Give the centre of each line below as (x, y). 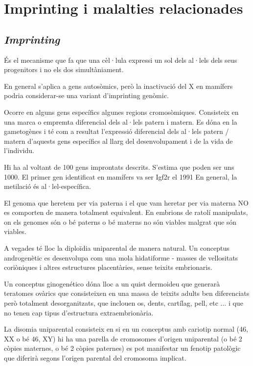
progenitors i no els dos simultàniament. (64, 69)
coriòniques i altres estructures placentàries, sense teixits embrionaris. (108, 267)
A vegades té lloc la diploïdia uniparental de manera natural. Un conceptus (117, 248)
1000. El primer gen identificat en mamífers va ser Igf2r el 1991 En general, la (121, 176)
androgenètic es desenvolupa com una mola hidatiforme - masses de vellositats (121, 257)
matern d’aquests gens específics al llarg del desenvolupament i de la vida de (118, 141)
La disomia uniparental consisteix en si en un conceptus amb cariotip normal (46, (126, 329)
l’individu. (19, 150)
